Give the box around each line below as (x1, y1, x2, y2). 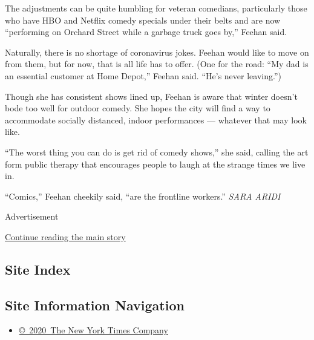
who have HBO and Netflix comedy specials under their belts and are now (5, 13, 281, 26)
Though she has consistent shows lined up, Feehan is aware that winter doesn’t (5, 90, 298, 102)
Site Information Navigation (5, 295, 185, 314)
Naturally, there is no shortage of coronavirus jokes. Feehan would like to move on (5, 45, 309, 58)
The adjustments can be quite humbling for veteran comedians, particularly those (5, 2, 307, 14)
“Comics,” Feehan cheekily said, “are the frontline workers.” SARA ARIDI (5, 189, 281, 202)
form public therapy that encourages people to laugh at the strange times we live (5, 157, 306, 170)
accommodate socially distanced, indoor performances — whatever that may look (5, 113, 307, 126)
